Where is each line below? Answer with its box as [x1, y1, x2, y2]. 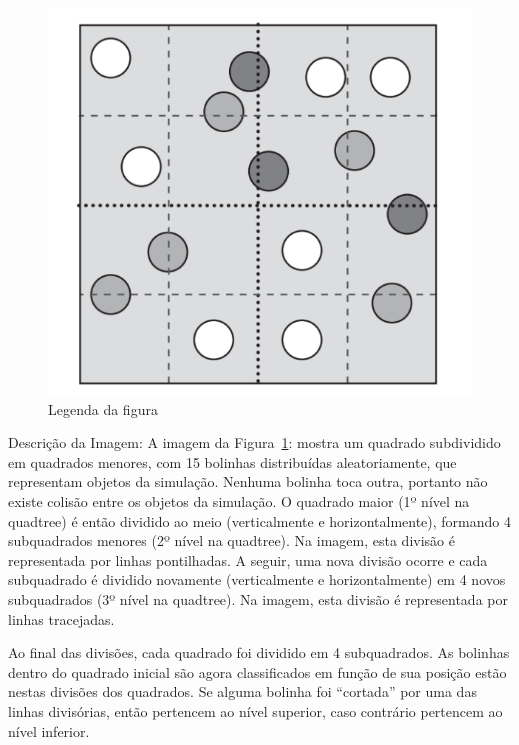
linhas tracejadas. [8, 608, 115, 629]
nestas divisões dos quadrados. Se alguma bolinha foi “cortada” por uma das [8, 681, 477, 702]
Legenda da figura [48, 398, 158, 419]
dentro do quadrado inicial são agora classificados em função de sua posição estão [8, 661, 507, 682]
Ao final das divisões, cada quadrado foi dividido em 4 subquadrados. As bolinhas [8, 642, 510, 663]
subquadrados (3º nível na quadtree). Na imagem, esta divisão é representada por [8, 589, 508, 609]
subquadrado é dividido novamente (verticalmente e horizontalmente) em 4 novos [8, 569, 506, 590]
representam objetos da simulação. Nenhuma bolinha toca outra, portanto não [8, 471, 488, 492]
